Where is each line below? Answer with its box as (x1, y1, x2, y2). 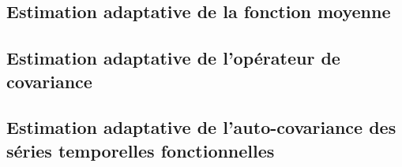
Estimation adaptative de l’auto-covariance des (6, 115, 396, 139)
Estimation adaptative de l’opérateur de (6, 46, 340, 70)
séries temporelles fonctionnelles (6, 138, 275, 162)
